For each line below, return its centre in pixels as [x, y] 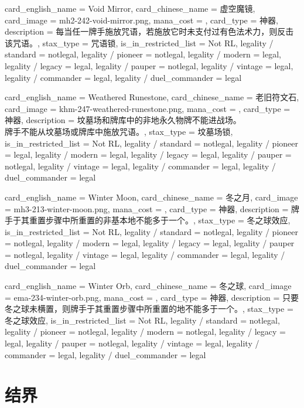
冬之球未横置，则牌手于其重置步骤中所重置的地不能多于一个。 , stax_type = [149, 309]
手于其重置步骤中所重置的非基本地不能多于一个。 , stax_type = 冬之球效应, [148, 220]
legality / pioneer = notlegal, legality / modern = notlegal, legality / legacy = [145, 331]
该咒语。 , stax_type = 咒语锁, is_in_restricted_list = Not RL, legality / [139, 42]
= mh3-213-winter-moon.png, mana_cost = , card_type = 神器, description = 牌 [152, 208]
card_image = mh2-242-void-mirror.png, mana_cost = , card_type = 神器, [141, 20]
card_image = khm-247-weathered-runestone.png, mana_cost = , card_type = [148, 108]
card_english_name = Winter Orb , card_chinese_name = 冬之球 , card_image [148, 286]
